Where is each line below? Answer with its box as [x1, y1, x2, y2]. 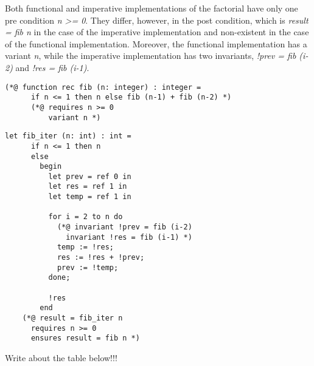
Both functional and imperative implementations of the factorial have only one [5, 2, 298, 14]
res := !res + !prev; [57, 253, 145, 262]
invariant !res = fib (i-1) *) [66, 232, 192, 242]
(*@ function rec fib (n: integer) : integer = [5, 83, 201, 92]
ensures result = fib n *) [30, 334, 140, 343]
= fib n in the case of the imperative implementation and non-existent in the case [5, 25, 309, 38]
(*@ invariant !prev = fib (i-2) [57, 223, 192, 232]
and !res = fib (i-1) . [15, 61, 89, 73]
